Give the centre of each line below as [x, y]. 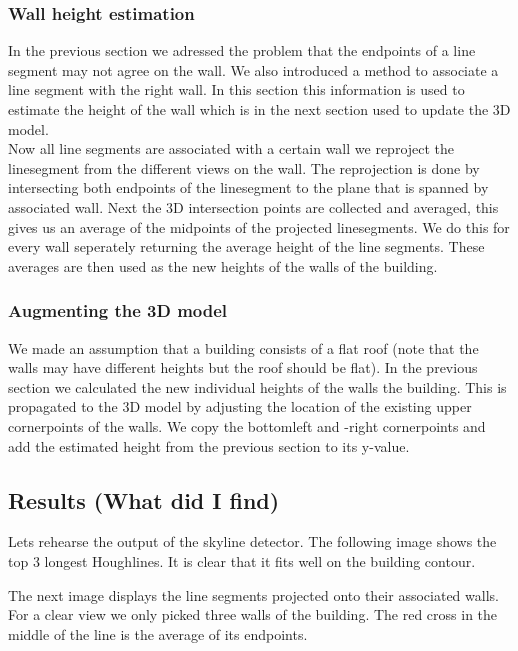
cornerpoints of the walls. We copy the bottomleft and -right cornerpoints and [247, 425]
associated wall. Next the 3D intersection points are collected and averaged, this [253, 206]
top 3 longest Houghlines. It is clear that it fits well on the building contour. [242, 560]
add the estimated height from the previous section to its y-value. [209, 445]
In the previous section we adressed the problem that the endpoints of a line [242, 50]
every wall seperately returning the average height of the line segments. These [246, 246]
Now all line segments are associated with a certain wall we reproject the [231, 148]
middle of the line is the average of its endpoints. [158, 633]
